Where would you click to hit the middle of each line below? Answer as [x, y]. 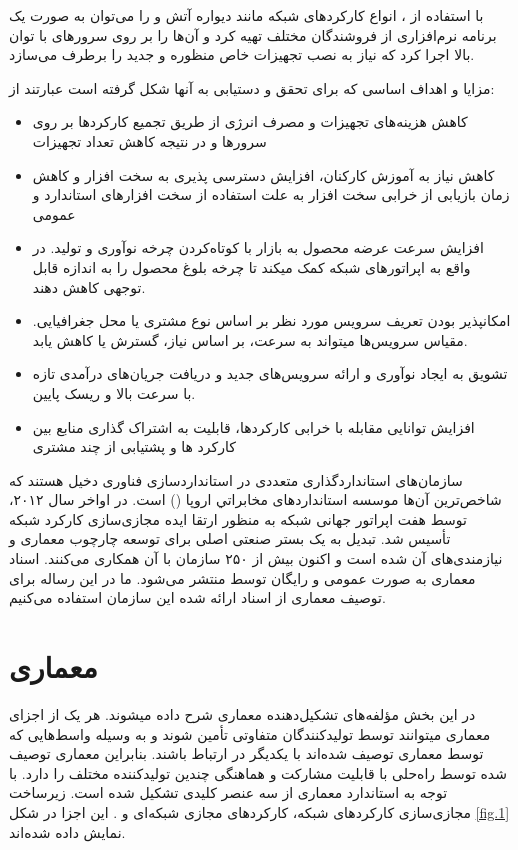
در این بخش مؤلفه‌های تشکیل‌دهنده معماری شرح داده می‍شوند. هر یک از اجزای [242, 713]
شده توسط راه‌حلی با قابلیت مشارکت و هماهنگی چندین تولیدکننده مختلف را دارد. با [258, 772]
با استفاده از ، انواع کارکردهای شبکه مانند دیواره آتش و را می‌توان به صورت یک [246, 15]
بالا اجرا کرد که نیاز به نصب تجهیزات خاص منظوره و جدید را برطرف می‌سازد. [242, 54]
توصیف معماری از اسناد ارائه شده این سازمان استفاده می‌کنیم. [197, 597]
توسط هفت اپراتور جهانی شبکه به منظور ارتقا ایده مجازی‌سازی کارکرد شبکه [238, 518]
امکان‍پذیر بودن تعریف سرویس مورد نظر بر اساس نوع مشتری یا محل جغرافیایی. [271, 320]
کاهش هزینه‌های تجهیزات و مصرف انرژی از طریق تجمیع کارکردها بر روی [250, 121]
